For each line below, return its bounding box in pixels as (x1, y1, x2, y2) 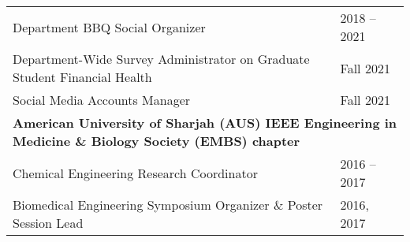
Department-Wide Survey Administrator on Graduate (13, 50, 310, 68)
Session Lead (13, 214, 84, 232)
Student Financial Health (13, 68, 152, 86)
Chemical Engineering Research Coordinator (13, 163, 258, 182)
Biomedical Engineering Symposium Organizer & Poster (13, 195, 323, 214)
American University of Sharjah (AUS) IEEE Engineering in (13, 114, 397, 132)
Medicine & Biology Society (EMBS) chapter (13, 132, 300, 150)
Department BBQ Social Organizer (13, 17, 206, 36)
